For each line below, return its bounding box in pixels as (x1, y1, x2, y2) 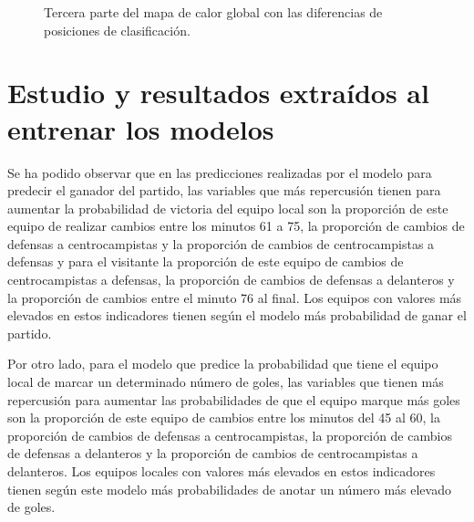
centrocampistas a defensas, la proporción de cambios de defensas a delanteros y (7, 270, 455, 289)
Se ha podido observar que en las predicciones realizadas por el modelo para (7, 162, 432, 182)
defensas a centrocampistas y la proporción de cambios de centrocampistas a (7, 234, 435, 253)
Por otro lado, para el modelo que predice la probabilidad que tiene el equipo (7, 354, 438, 373)
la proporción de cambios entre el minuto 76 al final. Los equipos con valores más (7, 287, 462, 307)
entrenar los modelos (7, 110, 274, 147)
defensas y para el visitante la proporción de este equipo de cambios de (7, 252, 404, 271)
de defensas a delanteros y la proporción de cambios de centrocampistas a (7, 444, 418, 463)
